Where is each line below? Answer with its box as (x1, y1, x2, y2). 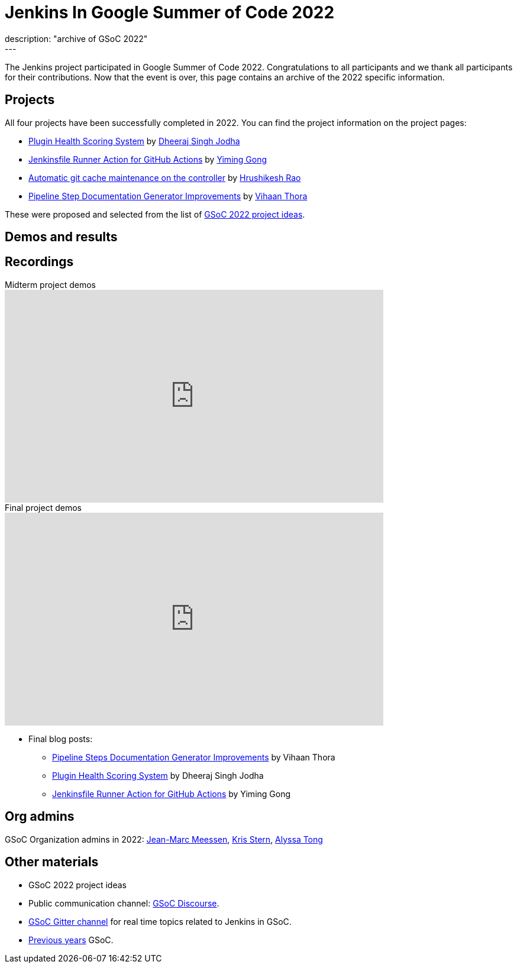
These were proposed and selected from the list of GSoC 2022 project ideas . (5, 209, 305, 219)
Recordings (5, 254, 74, 270)
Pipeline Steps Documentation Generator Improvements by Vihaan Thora (52, 752, 335, 762)
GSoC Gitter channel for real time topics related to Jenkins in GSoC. (28, 916, 292, 927)
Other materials (5, 854, 99, 870)
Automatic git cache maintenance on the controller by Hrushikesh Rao (28, 172, 301, 183)
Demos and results (5, 229, 118, 245)
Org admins (5, 809, 75, 824)
